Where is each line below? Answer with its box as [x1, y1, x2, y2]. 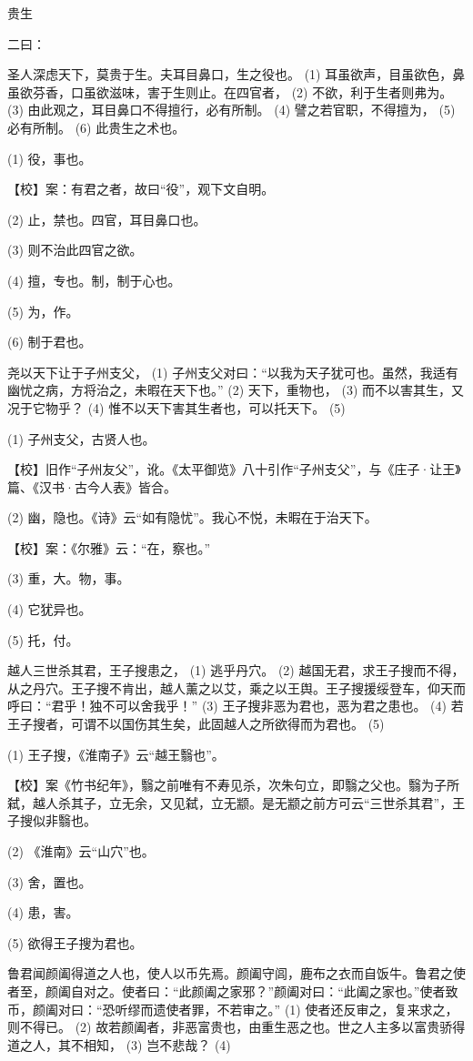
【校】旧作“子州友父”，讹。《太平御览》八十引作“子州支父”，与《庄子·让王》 [7, 460, 461, 479]
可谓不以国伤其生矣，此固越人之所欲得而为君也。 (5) [70, 714, 385, 733]
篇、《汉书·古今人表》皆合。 [7, 477, 176, 496]
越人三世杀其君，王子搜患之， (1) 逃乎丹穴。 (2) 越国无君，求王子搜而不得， [7, 661, 465, 680]
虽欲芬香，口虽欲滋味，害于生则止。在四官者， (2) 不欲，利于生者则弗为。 [7, 82, 453, 101]
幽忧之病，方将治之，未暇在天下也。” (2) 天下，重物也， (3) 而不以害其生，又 [7, 380, 465, 399]
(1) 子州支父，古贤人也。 [7, 429, 156, 448]
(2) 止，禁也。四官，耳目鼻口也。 [7, 209, 206, 228]
